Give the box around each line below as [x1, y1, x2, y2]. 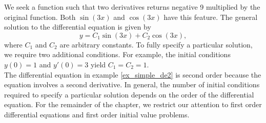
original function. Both [4, 11, 76, 22]
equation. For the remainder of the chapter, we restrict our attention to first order [4, 99, 262, 110]
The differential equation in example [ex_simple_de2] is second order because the [4, 69, 261, 80]
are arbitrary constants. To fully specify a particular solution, [59, 39, 253, 50]
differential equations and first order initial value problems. [4, 109, 190, 119]
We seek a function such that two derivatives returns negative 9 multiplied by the [4, 2, 260, 12]
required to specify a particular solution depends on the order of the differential [4, 89, 254, 100]
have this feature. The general [163, 11, 258, 22]
